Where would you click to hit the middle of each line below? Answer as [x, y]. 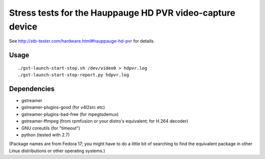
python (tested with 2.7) [46, 135]
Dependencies [32, 89]
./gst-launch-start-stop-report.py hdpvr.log [74, 75]
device [23, 26]
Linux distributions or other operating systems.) [57, 151]
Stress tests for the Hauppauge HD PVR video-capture [122, 13]
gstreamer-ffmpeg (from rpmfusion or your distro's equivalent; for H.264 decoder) [105, 121]
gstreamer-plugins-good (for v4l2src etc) [63, 107]
